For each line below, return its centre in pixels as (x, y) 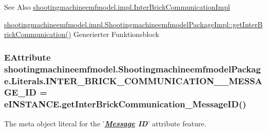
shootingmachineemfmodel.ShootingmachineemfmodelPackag (132, 69)
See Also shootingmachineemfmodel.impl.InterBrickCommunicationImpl (117, 7)
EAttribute (27, 57)
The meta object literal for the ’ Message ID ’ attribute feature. (105, 123)
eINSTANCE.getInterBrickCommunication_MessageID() (125, 104)
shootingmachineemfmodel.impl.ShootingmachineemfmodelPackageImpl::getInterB (133, 24)
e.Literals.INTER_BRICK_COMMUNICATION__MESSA (133, 80)
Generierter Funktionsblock (116, 34)
